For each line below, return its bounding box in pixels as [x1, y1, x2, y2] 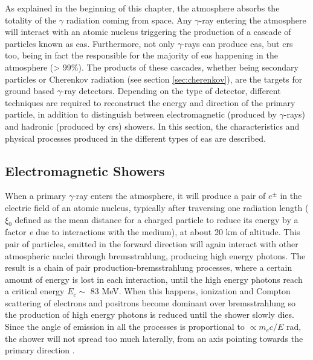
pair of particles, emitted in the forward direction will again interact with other [5, 237, 298, 250]
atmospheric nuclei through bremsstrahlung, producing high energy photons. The [5, 249, 306, 262]
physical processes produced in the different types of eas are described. [5, 131, 266, 144]
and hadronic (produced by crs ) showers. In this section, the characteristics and [5, 119, 300, 132]
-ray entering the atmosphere [199, 13, 306, 26]
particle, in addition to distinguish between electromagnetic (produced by [5, 108, 277, 121]
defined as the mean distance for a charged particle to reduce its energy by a [15, 213, 298, 226]
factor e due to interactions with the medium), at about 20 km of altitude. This [5, 226, 300, 238]
